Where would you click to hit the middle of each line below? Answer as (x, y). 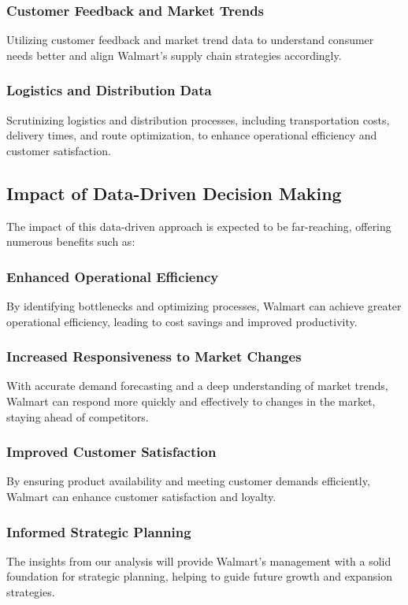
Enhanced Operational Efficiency (113, 276)
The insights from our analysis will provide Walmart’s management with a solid (199, 560)
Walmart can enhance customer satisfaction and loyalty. (141, 497)
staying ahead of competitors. (78, 416)
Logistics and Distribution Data (109, 90)
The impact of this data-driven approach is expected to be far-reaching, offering (199, 226)
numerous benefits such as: (71, 241)
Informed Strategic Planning (99, 531)
